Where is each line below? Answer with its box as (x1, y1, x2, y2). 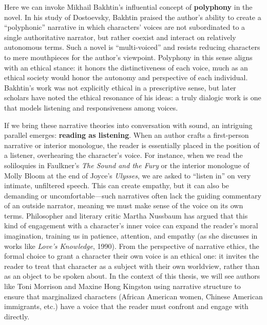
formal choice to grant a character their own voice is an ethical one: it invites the (4, 250, 259, 261)
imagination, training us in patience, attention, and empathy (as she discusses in (4, 230, 258, 241)
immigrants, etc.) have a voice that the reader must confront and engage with (4, 301, 249, 312)
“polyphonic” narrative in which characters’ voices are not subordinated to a (4, 22, 245, 32)
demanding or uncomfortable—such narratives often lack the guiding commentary (4, 190, 261, 201)
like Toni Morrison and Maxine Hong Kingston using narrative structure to (4, 281, 241, 292)
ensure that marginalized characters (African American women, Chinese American (4, 291, 263, 301)
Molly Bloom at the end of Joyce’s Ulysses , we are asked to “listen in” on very (4, 170, 251, 180)
